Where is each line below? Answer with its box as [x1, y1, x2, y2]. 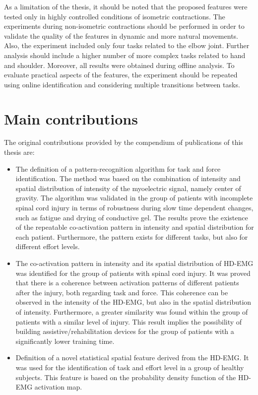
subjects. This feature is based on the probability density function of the [15, 372, 236, 382]
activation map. [34, 382, 82, 392]
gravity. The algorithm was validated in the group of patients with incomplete [15, 193, 253, 203]
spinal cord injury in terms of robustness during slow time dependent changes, [15, 202, 254, 213]
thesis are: [4, 147, 35, 157]
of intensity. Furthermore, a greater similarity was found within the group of [15, 306, 248, 317]
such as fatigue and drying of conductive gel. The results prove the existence [15, 212, 248, 222]
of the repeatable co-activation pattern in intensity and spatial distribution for [15, 222, 254, 232]
